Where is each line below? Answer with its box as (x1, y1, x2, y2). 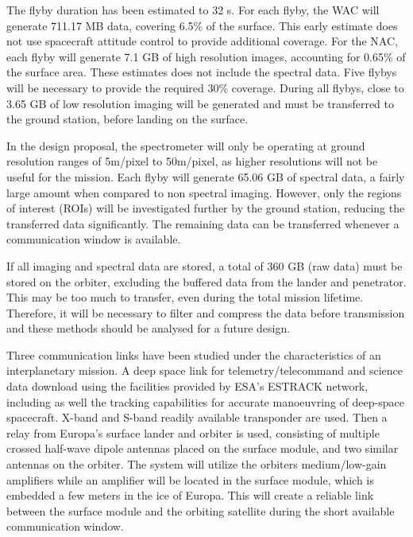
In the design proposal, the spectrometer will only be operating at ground (6, 137, 365, 154)
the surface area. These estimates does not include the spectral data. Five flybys (6, 64, 397, 80)
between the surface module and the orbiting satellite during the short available (6, 502, 395, 519)
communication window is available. (6, 231, 181, 247)
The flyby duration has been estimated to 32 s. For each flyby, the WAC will (6, 2, 380, 18)
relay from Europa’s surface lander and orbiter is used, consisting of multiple (6, 424, 380, 441)
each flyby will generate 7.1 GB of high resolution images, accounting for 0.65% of (6, 48, 406, 64)
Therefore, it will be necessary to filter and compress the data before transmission (6, 304, 405, 321)
